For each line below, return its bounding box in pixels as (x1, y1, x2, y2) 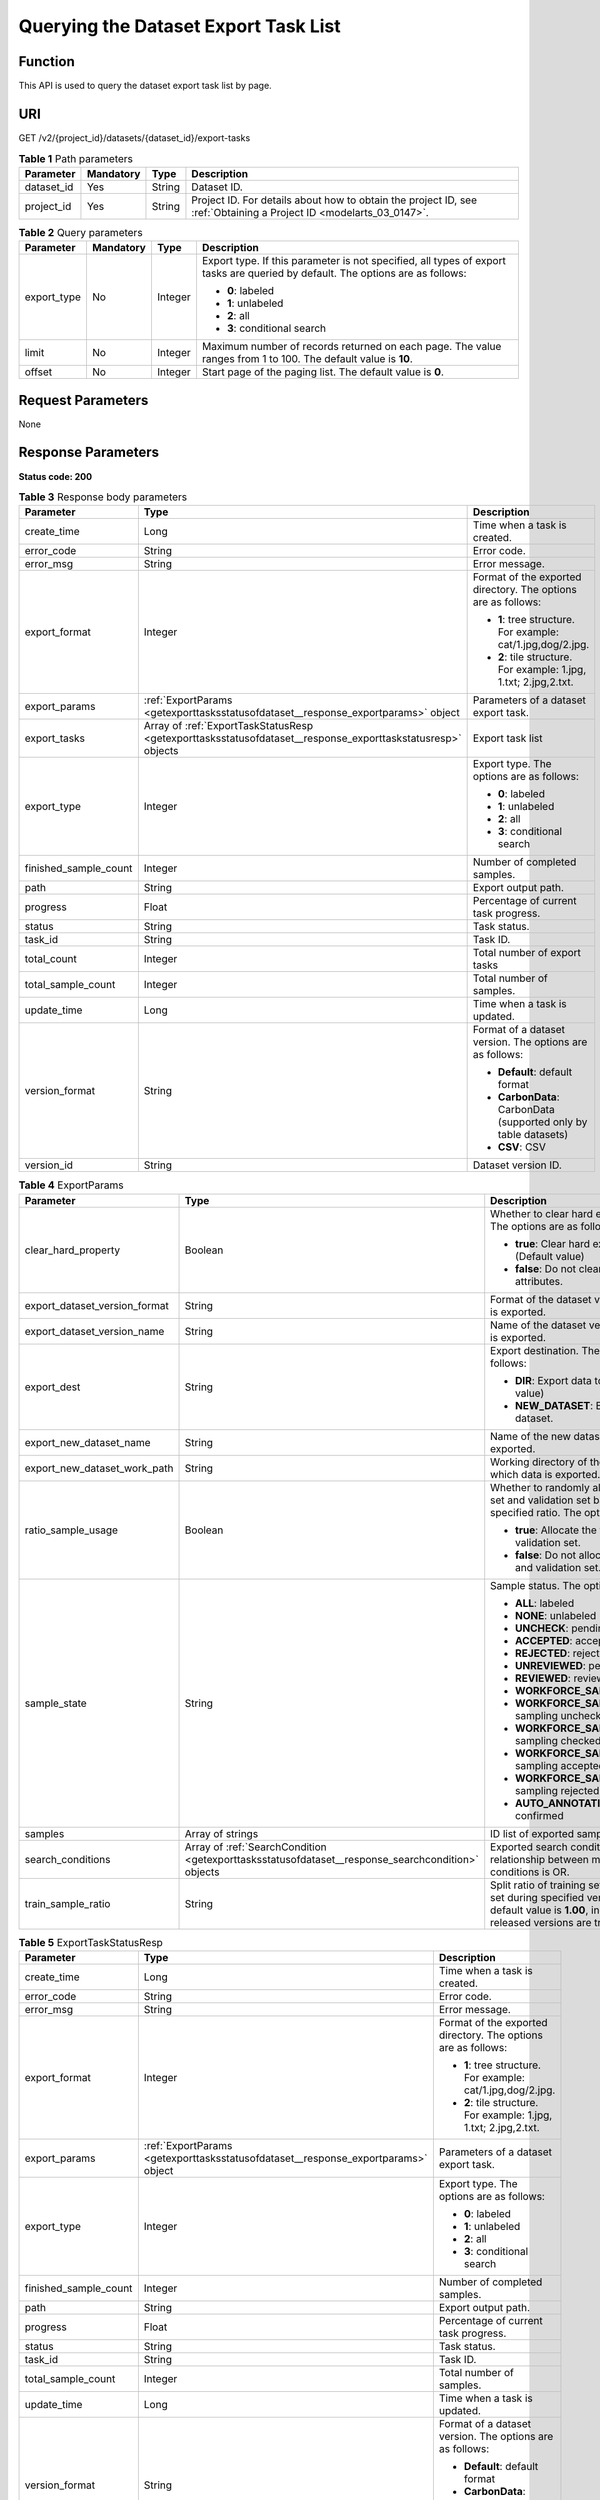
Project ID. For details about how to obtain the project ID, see (191, 193, 478, 207)
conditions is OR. (490, 1865, 570, 1879)
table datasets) (497, 1128, 569, 1142)
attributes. (515, 1274, 564, 1288)
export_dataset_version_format (24, 1298, 169, 1312)
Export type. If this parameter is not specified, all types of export (201, 254, 507, 268)
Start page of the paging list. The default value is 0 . (201, 365, 445, 379)
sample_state (24, 1696, 87, 1710)
